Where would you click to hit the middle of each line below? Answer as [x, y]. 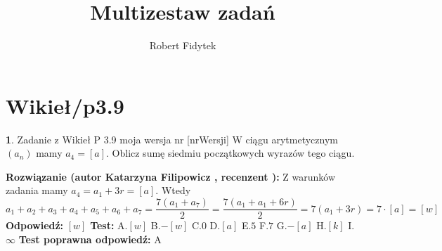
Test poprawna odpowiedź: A [90, 239]
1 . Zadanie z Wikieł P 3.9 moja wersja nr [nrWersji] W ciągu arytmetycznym [172, 139]
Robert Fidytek [183, 45]
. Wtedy [173, 190]
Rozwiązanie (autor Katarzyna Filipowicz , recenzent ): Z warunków [170, 176]
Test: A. [109, 225]
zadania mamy [37, 190]
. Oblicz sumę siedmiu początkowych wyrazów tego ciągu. [230, 153]
